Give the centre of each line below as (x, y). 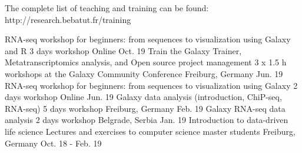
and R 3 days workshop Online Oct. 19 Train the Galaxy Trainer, (123, 50)
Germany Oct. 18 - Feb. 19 (53, 143)
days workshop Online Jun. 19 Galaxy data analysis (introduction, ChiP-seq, (143, 97)
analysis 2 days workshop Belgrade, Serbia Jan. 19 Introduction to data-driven (147, 120)
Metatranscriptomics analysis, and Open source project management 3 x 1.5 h (146, 62)
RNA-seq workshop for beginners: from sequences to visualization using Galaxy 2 (151, 85)
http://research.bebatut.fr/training (68, 19)
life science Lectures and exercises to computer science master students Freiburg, (150, 131)
